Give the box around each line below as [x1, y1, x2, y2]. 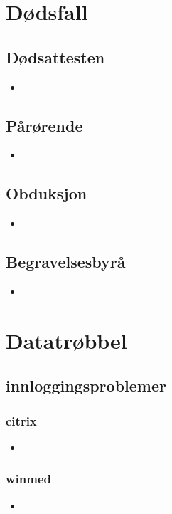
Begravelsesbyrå [6, 251, 126, 273]
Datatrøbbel [6, 325, 127, 355]
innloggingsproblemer [6, 374, 166, 397]
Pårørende [6, 114, 83, 136]
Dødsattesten [6, 46, 105, 68]
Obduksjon [6, 182, 87, 204]
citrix [6, 411, 37, 429]
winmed [6, 470, 52, 488]
